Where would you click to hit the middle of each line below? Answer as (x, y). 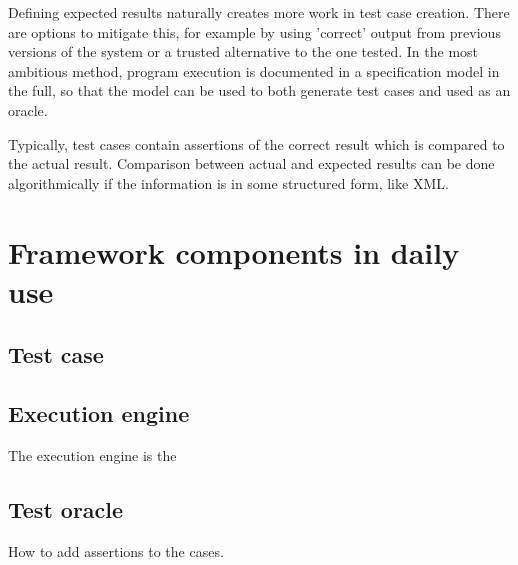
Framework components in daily (234, 251)
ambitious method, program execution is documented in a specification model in (254, 70)
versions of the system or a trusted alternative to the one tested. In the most (243, 51)
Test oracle (66, 508)
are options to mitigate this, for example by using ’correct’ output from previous (254, 31)
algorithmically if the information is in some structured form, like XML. (228, 182)
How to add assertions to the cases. (116, 550)
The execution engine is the (92, 454)
